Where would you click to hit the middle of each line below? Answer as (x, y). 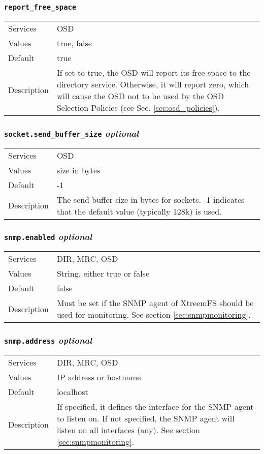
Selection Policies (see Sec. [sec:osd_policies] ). (138, 107)
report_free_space (40, 7)
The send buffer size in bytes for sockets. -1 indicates (151, 199)
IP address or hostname (99, 377)
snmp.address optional (48, 340)
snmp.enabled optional (48, 237)
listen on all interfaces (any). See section (128, 430)
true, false (74, 43)
